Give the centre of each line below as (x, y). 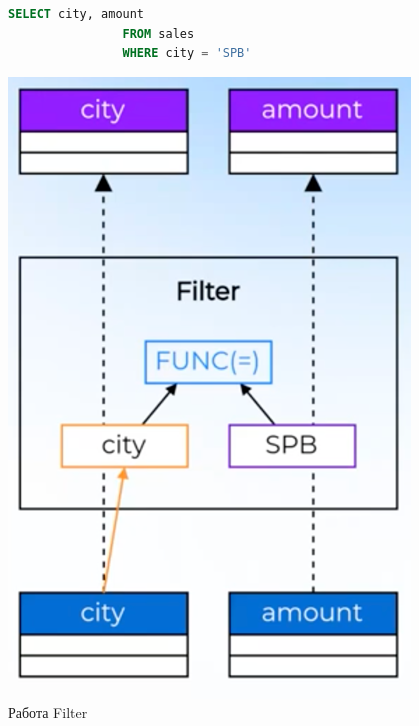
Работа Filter (48, 712)
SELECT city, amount (76, 14)
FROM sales (158, 33)
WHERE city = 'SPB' (187, 53)
